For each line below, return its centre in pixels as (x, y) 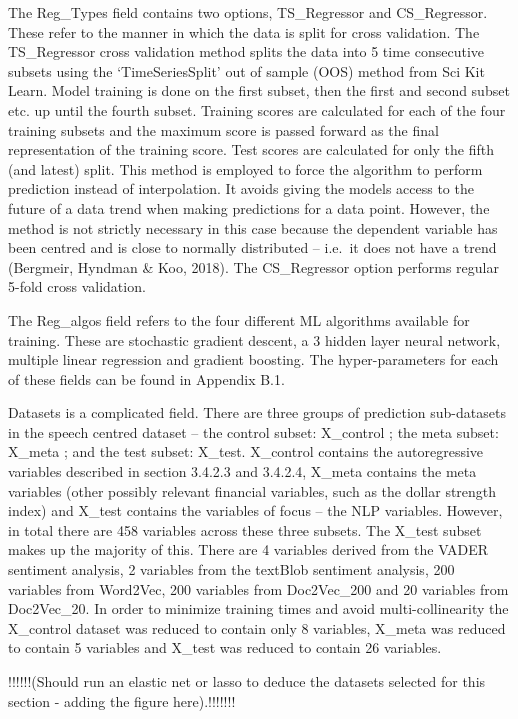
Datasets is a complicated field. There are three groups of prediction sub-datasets (257, 412)
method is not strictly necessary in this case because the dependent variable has (253, 227)
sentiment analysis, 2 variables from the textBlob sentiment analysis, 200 (231, 569)
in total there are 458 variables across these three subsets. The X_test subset (245, 529)
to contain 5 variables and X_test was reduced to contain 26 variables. (225, 647)
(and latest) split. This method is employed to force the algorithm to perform (245, 168)
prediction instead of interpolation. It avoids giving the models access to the (241, 188)
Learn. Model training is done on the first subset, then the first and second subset (259, 90)
